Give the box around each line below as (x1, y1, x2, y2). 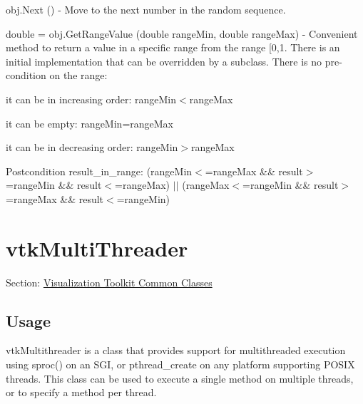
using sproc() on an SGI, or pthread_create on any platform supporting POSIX (6, 357, 355, 372)
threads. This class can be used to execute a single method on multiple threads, (6, 371, 354, 385)
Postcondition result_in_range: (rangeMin (6, 163, 193, 178)
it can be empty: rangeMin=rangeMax (6, 115, 173, 130)
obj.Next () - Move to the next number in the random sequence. (6, 2, 286, 16)
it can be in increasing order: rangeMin (6, 91, 177, 106)
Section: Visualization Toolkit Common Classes (6, 274, 213, 289)
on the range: (49, 68, 108, 83)
